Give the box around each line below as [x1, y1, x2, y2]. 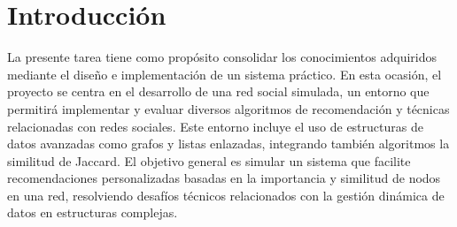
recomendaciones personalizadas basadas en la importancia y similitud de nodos [7, 169, 441, 187]
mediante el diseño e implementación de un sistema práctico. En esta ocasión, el [7, 64, 442, 83]
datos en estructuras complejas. [7, 203, 178, 222]
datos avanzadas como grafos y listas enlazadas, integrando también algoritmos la [7, 134, 450, 153]
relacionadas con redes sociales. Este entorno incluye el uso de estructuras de [7, 117, 423, 135]
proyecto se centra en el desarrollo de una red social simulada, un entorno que [7, 82, 430, 101]
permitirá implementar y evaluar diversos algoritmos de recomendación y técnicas [7, 99, 450, 117]
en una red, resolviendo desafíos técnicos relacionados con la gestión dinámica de [7, 185, 445, 204]
